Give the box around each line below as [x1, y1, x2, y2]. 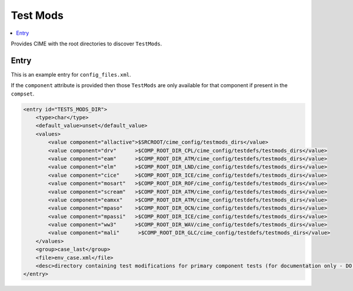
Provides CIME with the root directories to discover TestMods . [11, 40, 162, 47]
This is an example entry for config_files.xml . [11, 71, 132, 78]
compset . [11, 90, 35, 97]
